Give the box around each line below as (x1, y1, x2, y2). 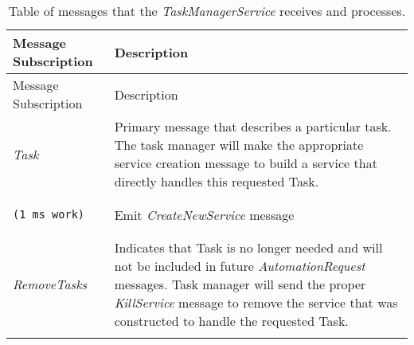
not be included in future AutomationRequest (114, 257, 365, 275)
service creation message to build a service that (114, 154, 377, 172)
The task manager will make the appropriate (114, 135, 364, 154)
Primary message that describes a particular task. (114, 117, 392, 135)
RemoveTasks (13, 275, 88, 293)
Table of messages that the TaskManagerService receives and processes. (8, 2, 406, 20)
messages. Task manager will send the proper (114, 275, 366, 293)
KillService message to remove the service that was (114, 293, 398, 312)
